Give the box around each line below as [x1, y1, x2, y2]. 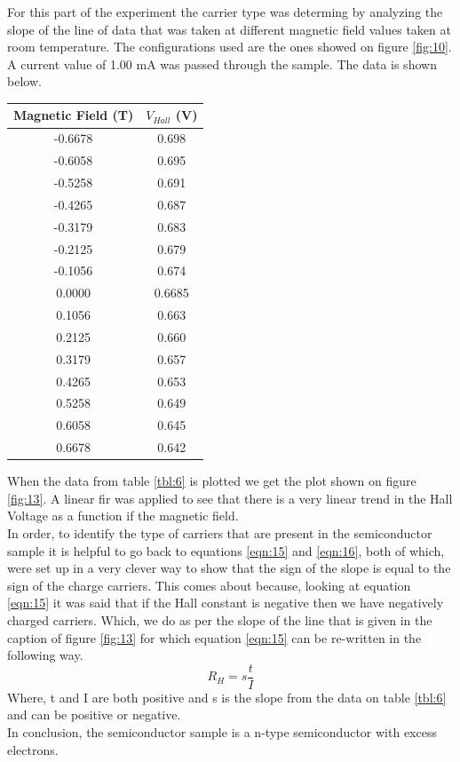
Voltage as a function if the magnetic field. [7, 506, 239, 525]
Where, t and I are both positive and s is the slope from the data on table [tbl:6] [7, 687, 447, 706]
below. [7, 72, 42, 91]
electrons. [7, 740, 59, 758]
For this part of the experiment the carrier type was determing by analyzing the [7, 3, 443, 20]
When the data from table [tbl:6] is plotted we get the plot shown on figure [7, 472, 416, 490]
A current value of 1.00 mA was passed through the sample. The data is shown [7, 54, 437, 73]
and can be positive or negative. [7, 705, 181, 724]
